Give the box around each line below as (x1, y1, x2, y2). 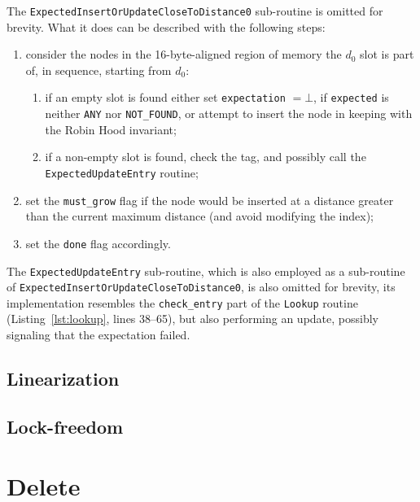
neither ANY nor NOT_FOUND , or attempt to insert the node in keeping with (45, 105, 413, 122)
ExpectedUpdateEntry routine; (45, 164, 199, 181)
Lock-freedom (7, 413, 124, 439)
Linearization (7, 366, 120, 391)
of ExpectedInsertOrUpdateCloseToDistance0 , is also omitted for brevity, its (7, 278, 396, 295)
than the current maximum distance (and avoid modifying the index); (25, 207, 374, 225)
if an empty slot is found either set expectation (45, 89, 286, 106)
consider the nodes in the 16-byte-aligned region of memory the (25, 46, 342, 63)
